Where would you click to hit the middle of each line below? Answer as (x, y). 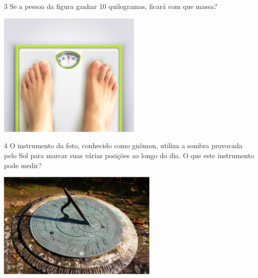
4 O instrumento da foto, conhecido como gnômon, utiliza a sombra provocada (123, 145)
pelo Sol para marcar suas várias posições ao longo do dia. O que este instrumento (129, 155)
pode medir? (23, 165)
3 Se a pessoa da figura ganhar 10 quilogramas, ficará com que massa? (111, 6)
